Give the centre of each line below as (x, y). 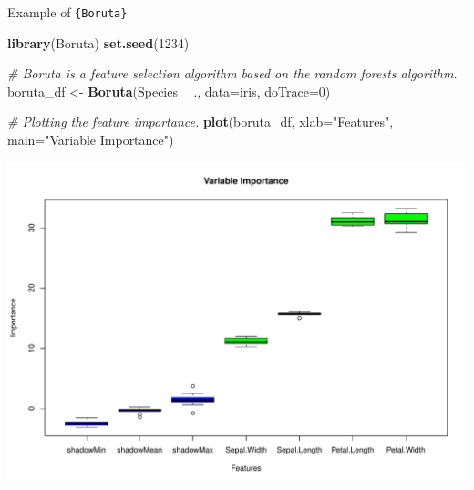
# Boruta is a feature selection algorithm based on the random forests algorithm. (232, 73)
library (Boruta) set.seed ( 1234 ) (98, 42)
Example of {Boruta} (67, 12)
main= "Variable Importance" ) (91, 140)
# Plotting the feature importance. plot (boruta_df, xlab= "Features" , (201, 122)
